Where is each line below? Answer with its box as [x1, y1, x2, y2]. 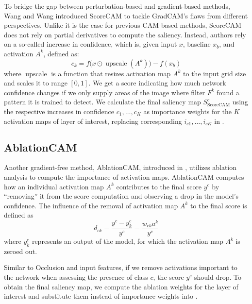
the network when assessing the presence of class [4, 272, 148, 282]
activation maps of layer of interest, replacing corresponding [4, 116, 182, 126]
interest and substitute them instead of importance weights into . [4, 291, 198, 301]
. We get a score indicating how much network [88, 78, 226, 88]
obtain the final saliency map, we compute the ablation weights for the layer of [4, 281, 238, 291]
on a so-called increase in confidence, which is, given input [4, 39, 177, 49]
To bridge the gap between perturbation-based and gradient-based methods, [4, 1, 230, 11]
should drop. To [194, 272, 241, 282]
